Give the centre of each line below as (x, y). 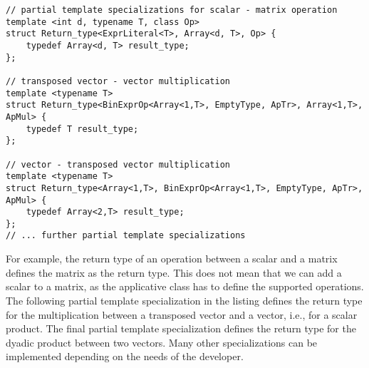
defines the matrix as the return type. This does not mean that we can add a (174, 272)
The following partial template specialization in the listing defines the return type (184, 300)
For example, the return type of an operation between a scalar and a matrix (172, 259)
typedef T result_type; (82, 129)
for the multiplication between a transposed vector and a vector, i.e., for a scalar (182, 314)
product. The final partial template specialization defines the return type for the (181, 328)
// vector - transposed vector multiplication (118, 164)
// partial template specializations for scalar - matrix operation (172, 10)
